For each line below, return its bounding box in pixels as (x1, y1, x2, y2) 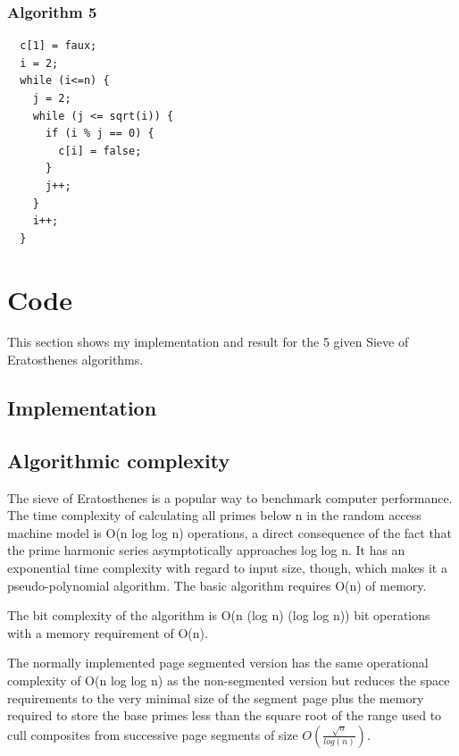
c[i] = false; (58, 144, 142, 157)
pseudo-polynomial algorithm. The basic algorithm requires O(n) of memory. (7, 575, 427, 594)
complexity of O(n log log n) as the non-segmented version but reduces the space (7, 670, 450, 689)
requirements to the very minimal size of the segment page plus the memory (7, 688, 424, 707)
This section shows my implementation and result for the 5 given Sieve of (7, 332, 409, 351)
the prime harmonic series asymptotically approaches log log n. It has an (7, 541, 405, 559)
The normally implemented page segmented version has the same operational (7, 653, 429, 672)
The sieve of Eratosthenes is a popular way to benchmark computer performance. (7, 488, 453, 507)
